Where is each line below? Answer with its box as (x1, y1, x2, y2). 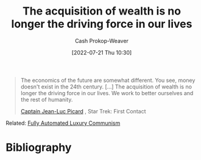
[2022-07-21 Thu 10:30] (71, 48, 132, 56)
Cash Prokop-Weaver (74, 37, 129, 44)
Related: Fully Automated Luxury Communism (5, 119, 121, 127)
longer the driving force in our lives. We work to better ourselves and (20, 89, 194, 96)
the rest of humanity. (20, 96, 73, 103)
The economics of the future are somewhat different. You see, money (20, 76, 196, 84)
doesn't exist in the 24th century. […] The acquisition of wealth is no (20, 83, 192, 90)
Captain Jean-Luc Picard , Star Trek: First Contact (20, 107, 147, 115)
